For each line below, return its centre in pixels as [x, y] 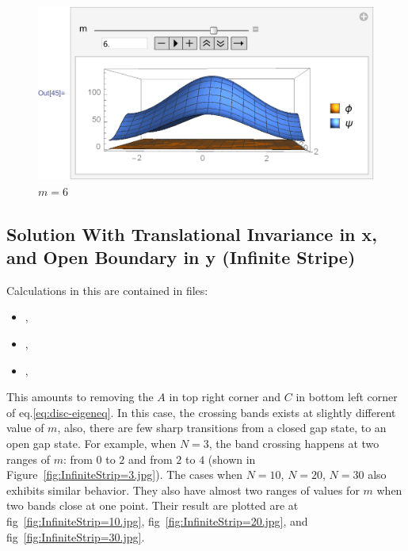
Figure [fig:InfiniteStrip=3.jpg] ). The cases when [124, 474]
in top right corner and [225, 397]
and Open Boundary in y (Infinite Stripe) [181, 257]
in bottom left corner [347, 397]
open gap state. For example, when [92, 443]
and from [151, 459]
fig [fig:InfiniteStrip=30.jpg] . [76, 536]
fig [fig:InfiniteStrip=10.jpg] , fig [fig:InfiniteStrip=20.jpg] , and [157, 520]
